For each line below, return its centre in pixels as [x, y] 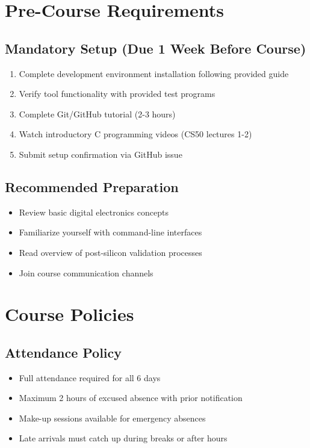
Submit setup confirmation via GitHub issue [101, 154]
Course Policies [70, 314]
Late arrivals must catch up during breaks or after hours [123, 438]
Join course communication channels [86, 272]
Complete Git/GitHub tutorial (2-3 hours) [97, 114]
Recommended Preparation [92, 186]
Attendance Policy [64, 352]
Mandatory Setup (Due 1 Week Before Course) [156, 48]
